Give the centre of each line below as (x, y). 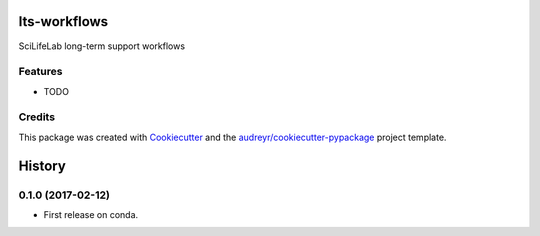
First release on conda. (91, 214)
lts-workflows (63, 21)
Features (40, 72)
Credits (36, 117)
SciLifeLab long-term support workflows (101, 46)
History (42, 165)
